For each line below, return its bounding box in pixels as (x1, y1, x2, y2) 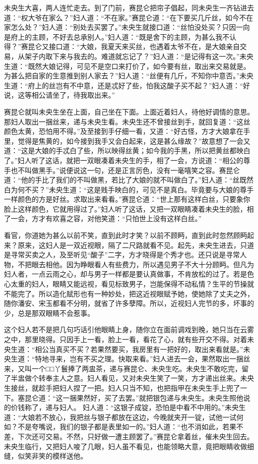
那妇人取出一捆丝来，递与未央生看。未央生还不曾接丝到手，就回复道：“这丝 (4, 116, 251, 126)
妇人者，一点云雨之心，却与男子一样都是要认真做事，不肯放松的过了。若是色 (4, 269, 254, 279)
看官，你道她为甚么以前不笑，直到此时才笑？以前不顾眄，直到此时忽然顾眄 (4, 230, 247, 240)
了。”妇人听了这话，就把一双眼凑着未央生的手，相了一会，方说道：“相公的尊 (4, 155, 251, 165)
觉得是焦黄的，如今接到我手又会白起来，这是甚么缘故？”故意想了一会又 (17, 135, 251, 146)
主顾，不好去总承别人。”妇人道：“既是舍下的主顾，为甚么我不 (31, 31, 230, 42)
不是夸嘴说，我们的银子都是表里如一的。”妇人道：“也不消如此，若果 (17, 421, 237, 432)
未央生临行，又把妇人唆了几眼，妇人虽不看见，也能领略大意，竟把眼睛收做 (4, 441, 247, 451)
